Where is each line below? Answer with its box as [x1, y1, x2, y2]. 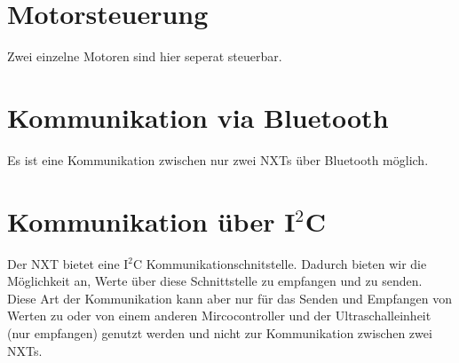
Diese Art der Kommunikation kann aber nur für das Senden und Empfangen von [7, 288, 452, 307]
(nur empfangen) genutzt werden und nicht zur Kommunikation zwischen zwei [7, 323, 432, 342]
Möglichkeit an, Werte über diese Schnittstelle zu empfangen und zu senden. [7, 272, 423, 290]
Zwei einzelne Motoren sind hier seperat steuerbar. [7, 47, 282, 66]
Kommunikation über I [7, 202, 296, 239]
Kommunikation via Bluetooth [7, 99, 389, 135]
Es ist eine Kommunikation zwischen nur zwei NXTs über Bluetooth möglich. [7, 150, 429, 169]
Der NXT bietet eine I [7, 254, 129, 272]
